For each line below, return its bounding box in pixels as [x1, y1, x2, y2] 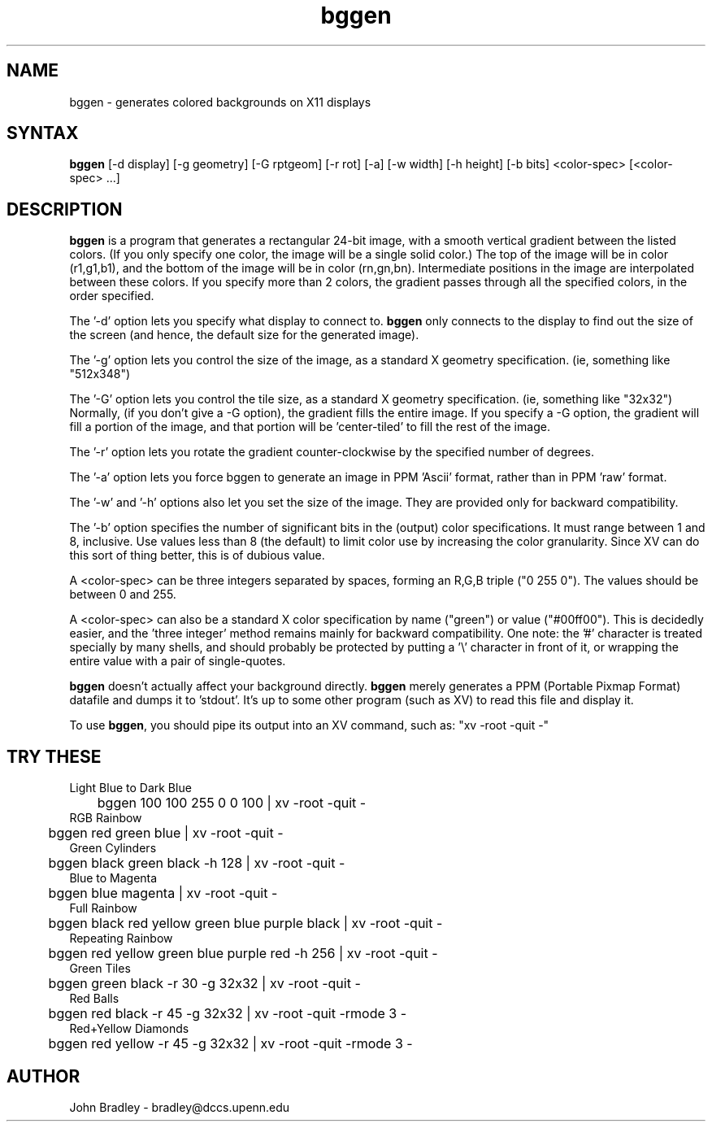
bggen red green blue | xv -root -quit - [48, 825, 284, 842]
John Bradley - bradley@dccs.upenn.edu [69, 1100, 290, 1114]
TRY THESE [7, 746, 102, 767]
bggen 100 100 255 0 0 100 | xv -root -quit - [97, 795, 367, 812]
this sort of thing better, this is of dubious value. [69, 548, 325, 563]
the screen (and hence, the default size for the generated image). [69, 328, 419, 342]
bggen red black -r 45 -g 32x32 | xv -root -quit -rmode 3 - [48, 1005, 407, 1022]
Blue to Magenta [69, 871, 158, 886]
